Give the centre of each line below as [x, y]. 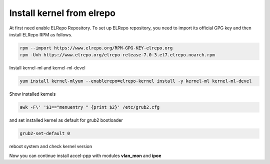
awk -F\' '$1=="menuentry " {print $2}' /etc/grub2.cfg [90, 107]
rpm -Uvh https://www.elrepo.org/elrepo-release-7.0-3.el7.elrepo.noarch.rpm [117, 55]
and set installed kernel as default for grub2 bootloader [66, 120]
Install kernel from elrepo [62, 13]
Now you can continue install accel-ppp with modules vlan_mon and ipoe [85, 156]
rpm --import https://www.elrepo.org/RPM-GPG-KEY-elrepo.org [96, 48]
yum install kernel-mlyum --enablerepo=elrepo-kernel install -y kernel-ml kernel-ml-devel [136, 81]
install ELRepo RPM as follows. [41, 34]
